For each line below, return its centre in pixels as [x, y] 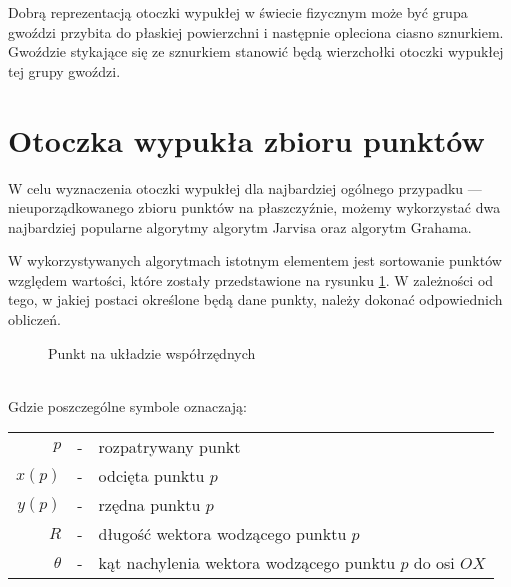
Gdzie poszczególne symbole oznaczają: [127, 405]
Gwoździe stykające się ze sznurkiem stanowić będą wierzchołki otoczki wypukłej [256, 51]
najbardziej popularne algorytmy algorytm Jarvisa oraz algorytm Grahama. [240, 226]
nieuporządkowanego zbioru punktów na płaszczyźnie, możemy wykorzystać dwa [254, 207]
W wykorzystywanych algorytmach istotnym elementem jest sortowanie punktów [255, 260]
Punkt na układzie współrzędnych [152, 352]
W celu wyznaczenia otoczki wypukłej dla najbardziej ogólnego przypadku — [245, 187]
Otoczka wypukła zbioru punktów [246, 139]
